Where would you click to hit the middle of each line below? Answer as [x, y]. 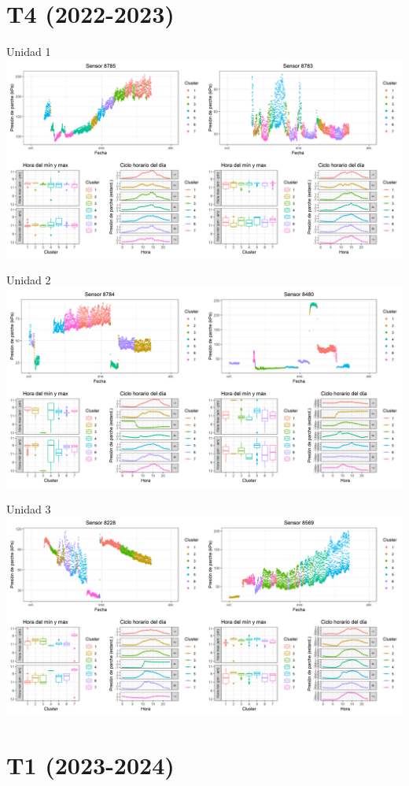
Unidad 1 [29, 52]
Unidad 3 [29, 508]
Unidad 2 [29, 280]
